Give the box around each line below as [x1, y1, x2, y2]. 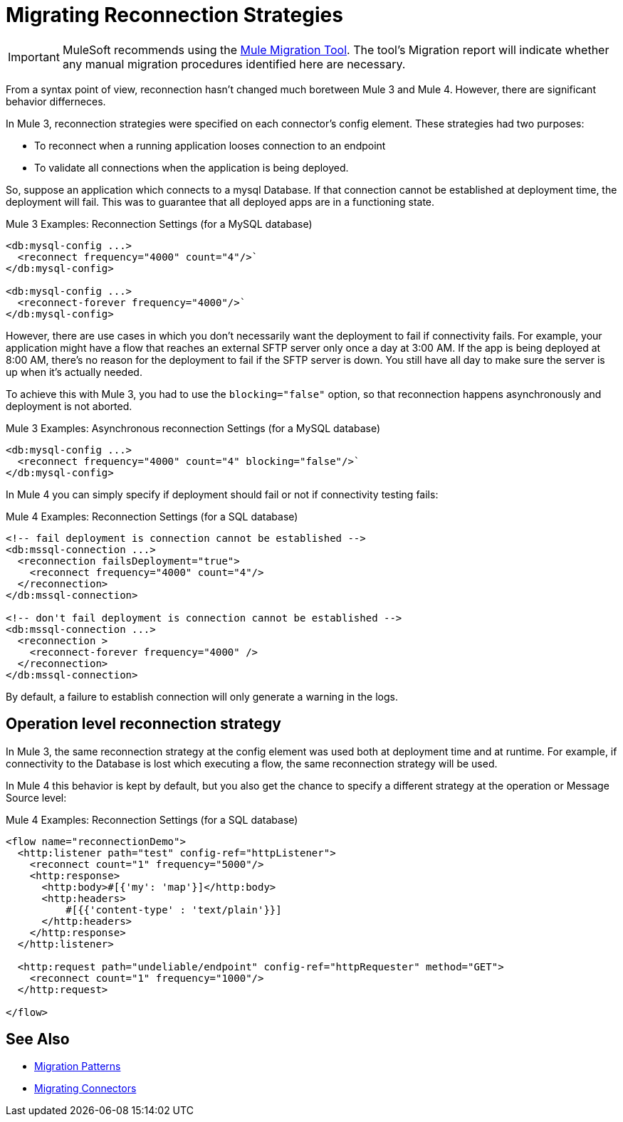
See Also [6, 1030, 70, 1049]
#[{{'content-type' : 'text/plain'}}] [66, 903, 282, 916]
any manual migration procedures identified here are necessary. [62, 56, 406, 71]
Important [8, 49, 60, 64]
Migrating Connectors [34, 1082, 137, 1095]
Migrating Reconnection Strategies [6, 3, 343, 27]
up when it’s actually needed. [6, 365, 142, 378]
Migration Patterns [34, 1060, 121, 1073]
